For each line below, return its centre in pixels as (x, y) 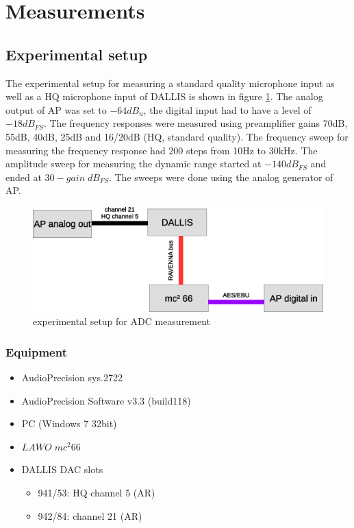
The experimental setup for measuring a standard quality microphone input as (170, 83)
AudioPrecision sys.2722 (72, 377)
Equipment (36, 351)
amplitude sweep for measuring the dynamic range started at (134, 164)
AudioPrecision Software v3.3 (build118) (106, 400)
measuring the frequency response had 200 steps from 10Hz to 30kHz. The (162, 150)
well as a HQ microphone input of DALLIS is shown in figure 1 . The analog (164, 96)
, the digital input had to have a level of (227, 109)
